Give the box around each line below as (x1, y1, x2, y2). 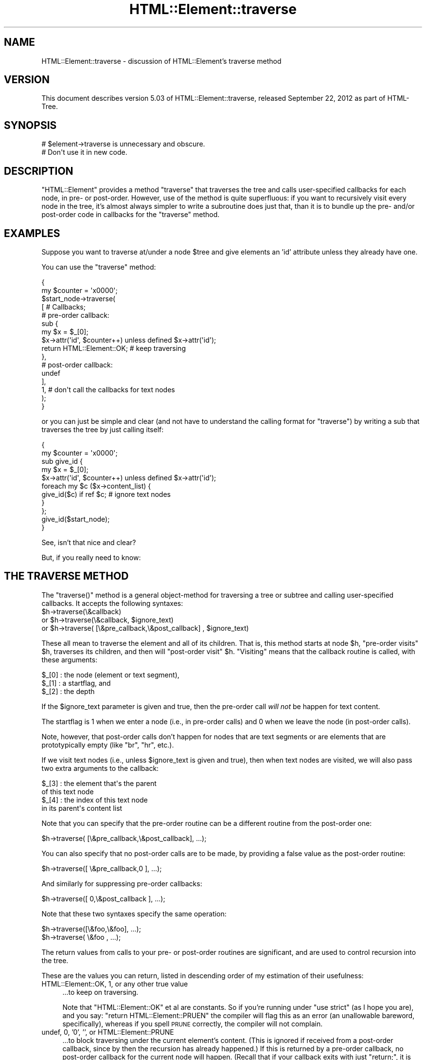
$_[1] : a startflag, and (41, 678, 111, 687)
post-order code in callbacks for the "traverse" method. (41, 210, 220, 219)
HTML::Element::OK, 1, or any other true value (41, 979, 188, 988)
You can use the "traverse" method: (41, 262, 156, 271)
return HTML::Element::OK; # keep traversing (41, 344, 186, 352)
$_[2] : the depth (41, 687, 95, 695)
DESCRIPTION (4, 164, 73, 177)
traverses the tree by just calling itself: (41, 425, 164, 434)
